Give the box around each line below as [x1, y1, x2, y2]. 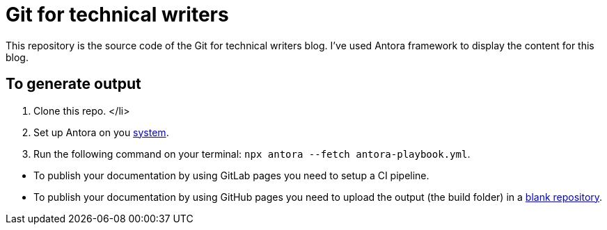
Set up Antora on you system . [33, 126, 169, 138]
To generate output [6, 75, 141, 93]
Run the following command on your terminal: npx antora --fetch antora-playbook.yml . [33, 147, 471, 160]
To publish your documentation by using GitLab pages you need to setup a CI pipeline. [33, 169, 429, 181]
